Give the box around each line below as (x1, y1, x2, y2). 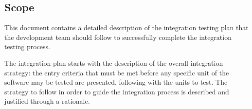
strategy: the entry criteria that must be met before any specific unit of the (4, 67, 229, 77)
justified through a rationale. (4, 96, 90, 106)
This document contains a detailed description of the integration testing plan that (4, 22, 249, 33)
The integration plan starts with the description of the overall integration (4, 57, 223, 68)
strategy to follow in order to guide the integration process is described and (4, 86, 229, 96)
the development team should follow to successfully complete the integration (4, 32, 232, 42)
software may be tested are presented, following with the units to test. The (4, 77, 228, 87)
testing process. (4, 41, 50, 52)
